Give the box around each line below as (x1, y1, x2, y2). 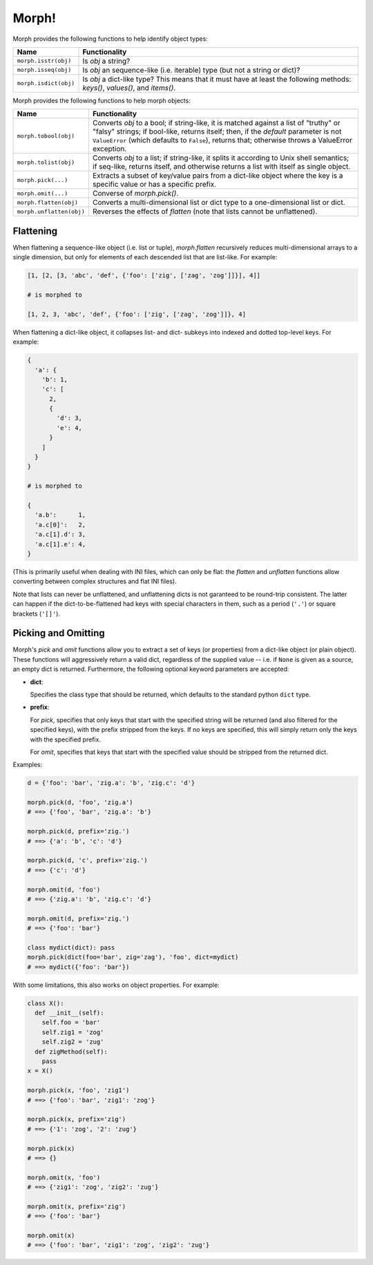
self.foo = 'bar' (41, 1019, 101, 1026)
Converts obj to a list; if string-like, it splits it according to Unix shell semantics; (92, 153, 350, 163)
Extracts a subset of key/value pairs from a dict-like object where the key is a (92, 171, 343, 181)
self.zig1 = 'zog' (41, 1028, 104, 1036)
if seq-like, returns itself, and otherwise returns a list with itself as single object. (92, 162, 351, 172)
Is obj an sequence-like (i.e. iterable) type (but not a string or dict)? (82, 65, 300, 75)
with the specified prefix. (30, 735, 102, 744)
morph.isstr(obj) (17, 57, 72, 65)
